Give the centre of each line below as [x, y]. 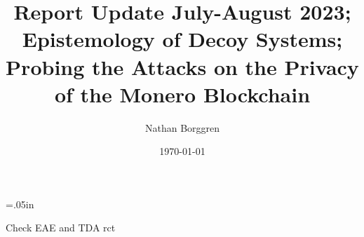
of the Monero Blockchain [182, 94]
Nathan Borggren [182, 127]
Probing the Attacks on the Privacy [182, 66]
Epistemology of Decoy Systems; [182, 39]
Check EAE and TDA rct [61, 228]
